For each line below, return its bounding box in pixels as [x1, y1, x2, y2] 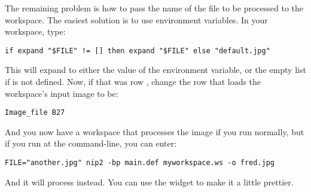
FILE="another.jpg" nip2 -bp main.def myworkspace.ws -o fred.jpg [5, 159, 275, 167]
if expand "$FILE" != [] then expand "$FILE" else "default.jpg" [5, 46, 270, 55]
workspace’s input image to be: [5, 87, 118, 99]
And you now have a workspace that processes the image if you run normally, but [5, 125, 304, 138]
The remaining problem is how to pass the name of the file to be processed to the [5, 2, 303, 14]
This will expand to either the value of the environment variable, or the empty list [5, 63, 306, 76]
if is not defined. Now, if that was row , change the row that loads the [5, 75, 261, 88]
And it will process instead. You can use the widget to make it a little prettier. [5, 175, 294, 188]
